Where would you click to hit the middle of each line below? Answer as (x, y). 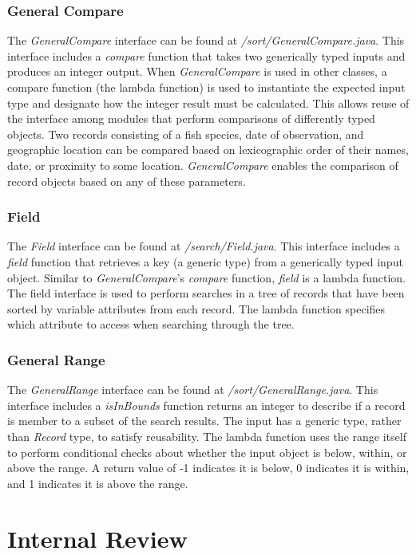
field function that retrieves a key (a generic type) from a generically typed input (205, 261)
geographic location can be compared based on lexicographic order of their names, (208, 150)
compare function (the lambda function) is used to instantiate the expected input (206, 87)
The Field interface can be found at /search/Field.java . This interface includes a (204, 246)
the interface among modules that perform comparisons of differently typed (191, 118)
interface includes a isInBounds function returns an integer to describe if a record (206, 405)
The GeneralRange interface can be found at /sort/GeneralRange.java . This (193, 390)
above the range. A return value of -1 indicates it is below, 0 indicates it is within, (208, 468)
